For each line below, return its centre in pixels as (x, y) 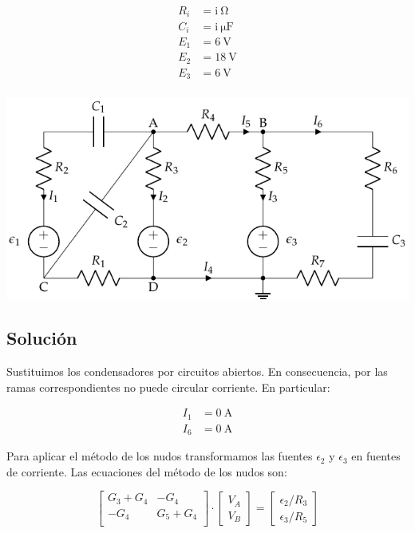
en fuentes (376, 456)
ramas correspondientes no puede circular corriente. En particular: (168, 387)
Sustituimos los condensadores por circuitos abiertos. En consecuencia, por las (197, 371)
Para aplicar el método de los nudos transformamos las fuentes (160, 456)
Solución (42, 338)
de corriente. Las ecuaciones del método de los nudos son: (147, 471)
